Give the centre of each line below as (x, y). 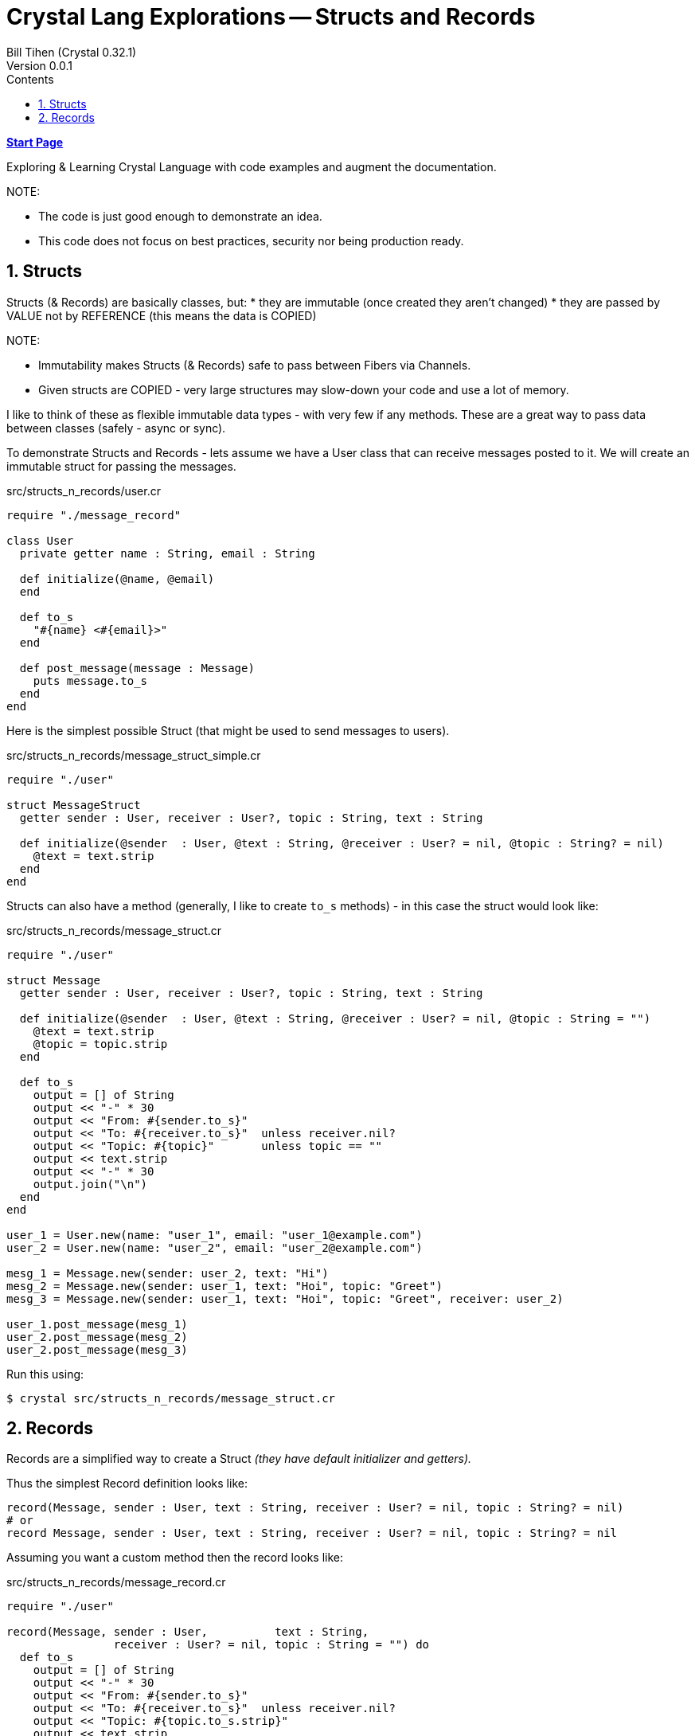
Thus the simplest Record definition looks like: (127, 1484)
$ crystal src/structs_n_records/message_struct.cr (171, 1398)
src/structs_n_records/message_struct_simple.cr (134, 755)
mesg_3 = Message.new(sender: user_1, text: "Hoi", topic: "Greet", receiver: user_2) (285, 1298)
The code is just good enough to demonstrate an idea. (180, 216)
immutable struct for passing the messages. (121, 466)
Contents (30, 79)
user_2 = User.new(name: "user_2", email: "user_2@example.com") (215, 1247)
